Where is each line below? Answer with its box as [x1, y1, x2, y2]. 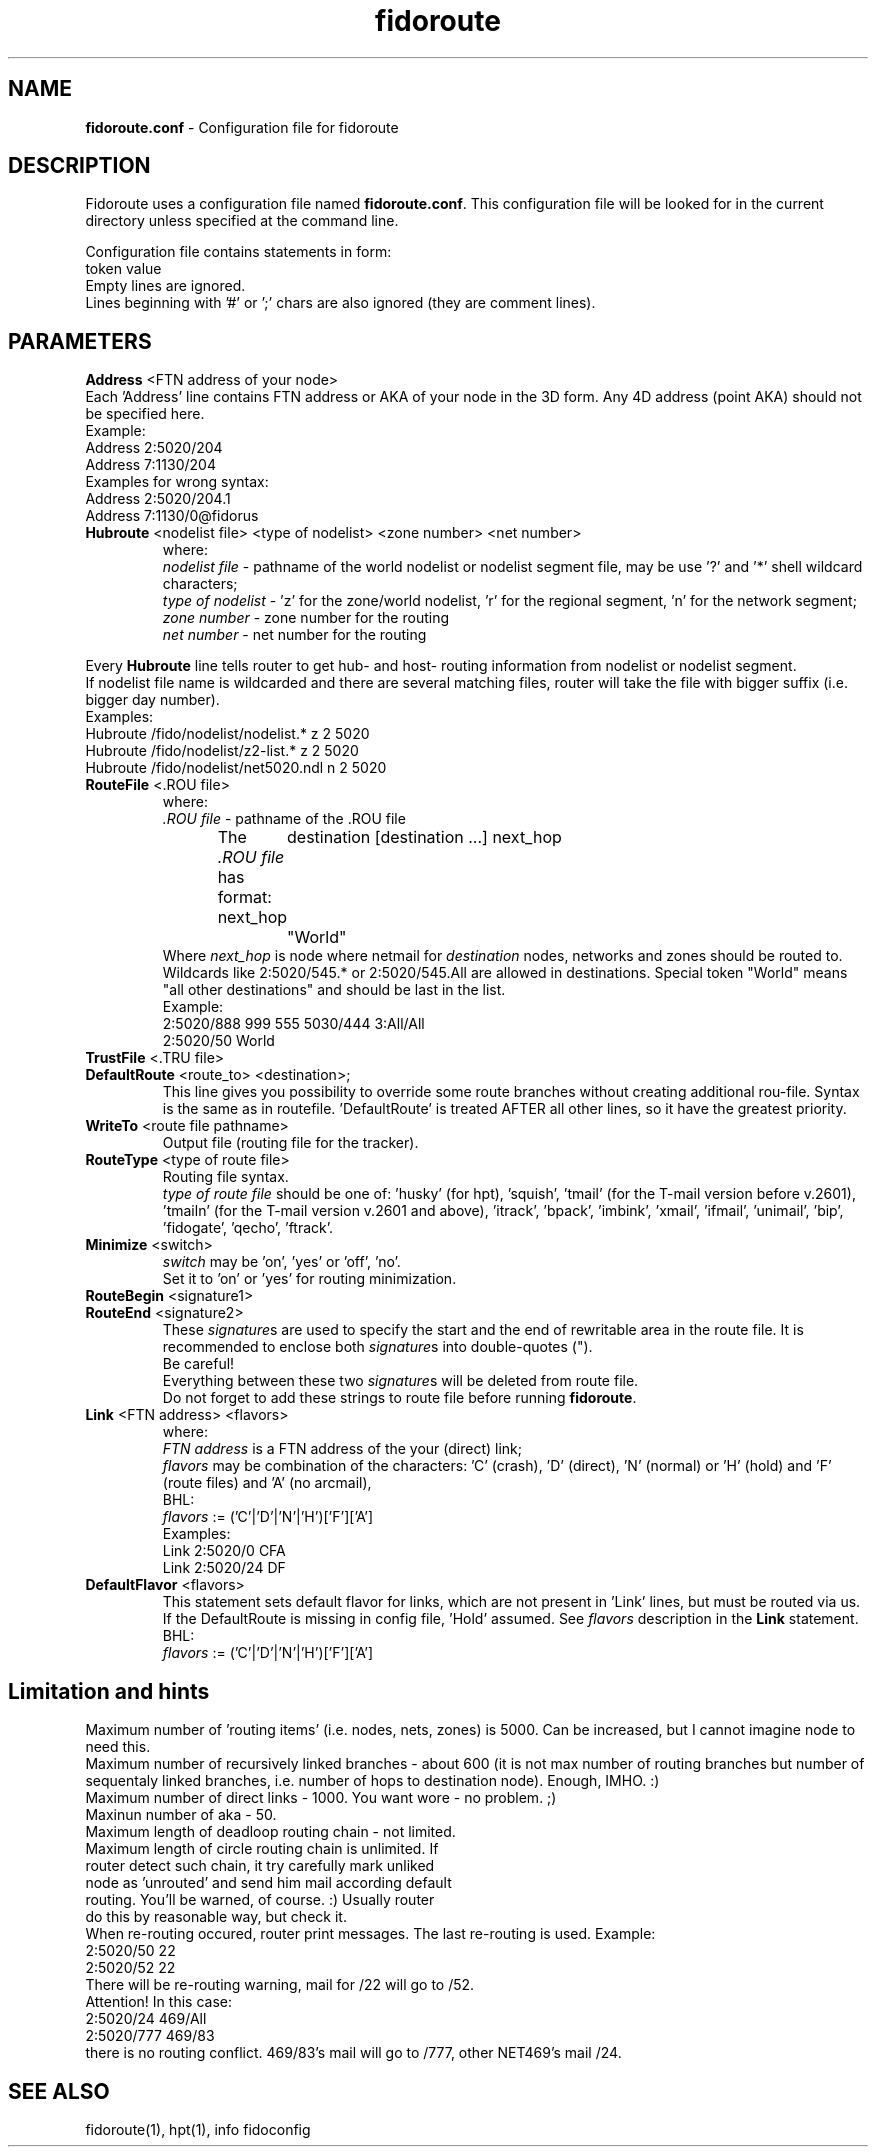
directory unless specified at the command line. [85, 212, 399, 230]
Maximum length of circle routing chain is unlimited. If [85, 1840, 439, 1858]
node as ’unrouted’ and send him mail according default [85, 1874, 452, 1892]
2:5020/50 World [162, 1032, 275, 1050]
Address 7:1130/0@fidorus [85, 507, 259, 525]
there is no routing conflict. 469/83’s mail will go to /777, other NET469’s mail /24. [85, 2044, 622, 2062]
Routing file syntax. [162, 1168, 289, 1186]
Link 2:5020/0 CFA [162, 1542, 286, 1560]
